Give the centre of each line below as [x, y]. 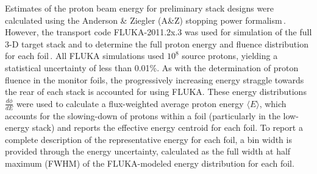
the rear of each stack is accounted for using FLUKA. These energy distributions [156, 92]
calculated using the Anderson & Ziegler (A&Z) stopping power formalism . [145, 20]
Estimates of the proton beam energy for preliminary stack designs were [140, 8]
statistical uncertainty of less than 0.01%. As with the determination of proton [152, 67]
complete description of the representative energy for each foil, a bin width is [148, 139]
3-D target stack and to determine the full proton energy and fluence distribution [157, 43]
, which [273, 103]
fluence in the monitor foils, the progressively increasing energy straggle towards [155, 79]
